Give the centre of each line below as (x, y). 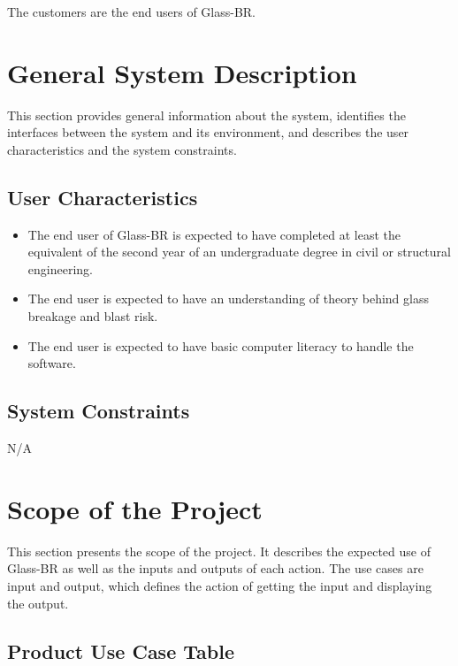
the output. (38, 603)
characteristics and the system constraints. (122, 149)
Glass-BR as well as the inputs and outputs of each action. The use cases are (215, 568)
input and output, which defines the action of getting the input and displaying (220, 585)
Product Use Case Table (121, 651)
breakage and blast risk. (93, 316)
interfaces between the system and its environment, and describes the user (208, 132)
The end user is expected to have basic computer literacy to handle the (221, 345)
